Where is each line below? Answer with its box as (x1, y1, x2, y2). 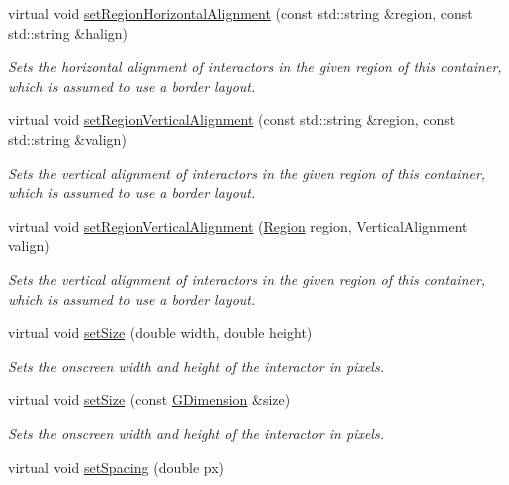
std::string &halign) (8, 22, 129, 43)
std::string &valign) (8, 128, 127, 149)
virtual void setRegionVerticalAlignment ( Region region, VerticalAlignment (8, 215, 468, 236)
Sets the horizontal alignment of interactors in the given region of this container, (8, 56, 502, 77)
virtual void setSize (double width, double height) (8, 322, 313, 343)
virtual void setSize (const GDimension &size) (8, 389, 291, 410)
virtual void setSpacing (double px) (8, 456, 225, 477)
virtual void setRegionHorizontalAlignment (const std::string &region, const (8, 3, 473, 23)
